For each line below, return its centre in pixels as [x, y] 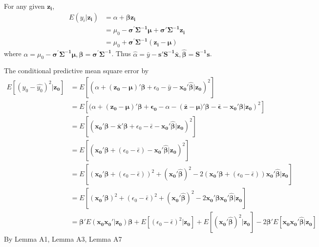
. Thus [121, 53]
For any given [24, 6]
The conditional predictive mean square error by [76, 71]
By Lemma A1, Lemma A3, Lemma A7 [63, 239]
